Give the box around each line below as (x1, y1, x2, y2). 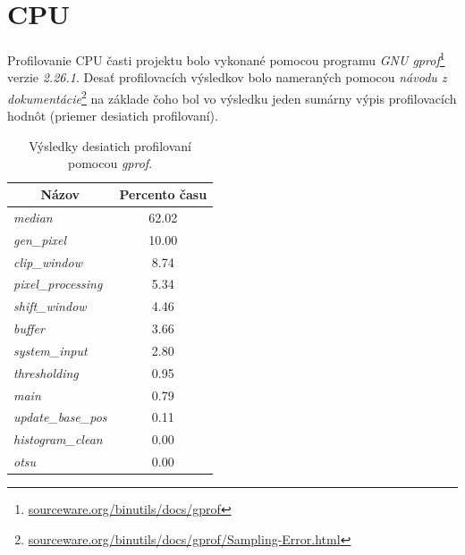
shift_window (13, 297, 87, 315)
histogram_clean (13, 430, 103, 449)
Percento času (119, 185, 207, 203)
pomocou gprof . (68, 154, 153, 172)
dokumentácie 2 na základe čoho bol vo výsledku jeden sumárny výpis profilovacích (7, 86, 457, 107)
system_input (13, 341, 88, 359)
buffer (13, 319, 45, 338)
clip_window (13, 252, 82, 271)
